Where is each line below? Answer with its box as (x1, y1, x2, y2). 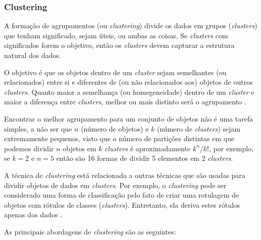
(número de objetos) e (81, 123, 149, 134)
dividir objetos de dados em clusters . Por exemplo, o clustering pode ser (4, 179, 227, 190)
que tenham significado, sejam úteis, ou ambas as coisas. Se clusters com (4, 30, 228, 40)
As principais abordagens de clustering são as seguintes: (4, 226, 176, 236)
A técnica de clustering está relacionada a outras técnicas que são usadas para (4, 169, 245, 180)
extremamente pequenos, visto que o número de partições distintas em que (4, 133, 235, 144)
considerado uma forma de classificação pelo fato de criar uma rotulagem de (4, 190, 239, 200)
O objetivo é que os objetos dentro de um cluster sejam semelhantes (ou (4, 67, 227, 77)
